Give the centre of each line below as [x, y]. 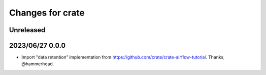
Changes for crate [47, 13]
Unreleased [27, 30]
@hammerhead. [38, 64]
